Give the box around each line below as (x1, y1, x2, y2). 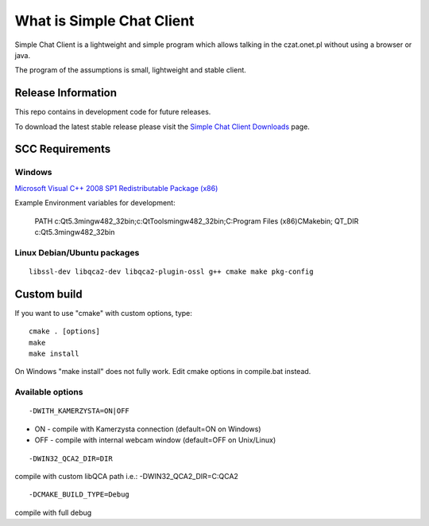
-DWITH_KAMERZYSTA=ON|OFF (29, 407, 130, 415)
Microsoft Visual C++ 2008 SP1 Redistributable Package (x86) (14, 183, 218, 193)
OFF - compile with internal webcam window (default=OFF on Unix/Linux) (34, 435, 276, 445)
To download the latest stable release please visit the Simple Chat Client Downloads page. (14, 122, 310, 131)
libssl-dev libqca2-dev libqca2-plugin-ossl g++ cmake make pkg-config (29, 267, 314, 276)
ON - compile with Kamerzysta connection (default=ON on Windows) (34, 424, 261, 434)
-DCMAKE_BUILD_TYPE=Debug (29, 490, 130, 499)
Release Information (14, 86, 118, 99)
